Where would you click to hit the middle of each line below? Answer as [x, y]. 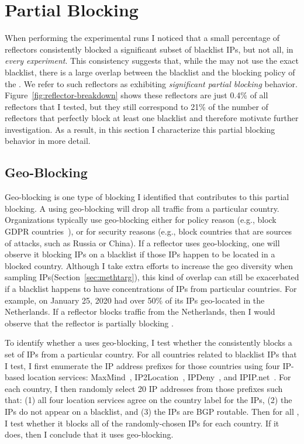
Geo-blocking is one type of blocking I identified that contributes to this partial [147, 197]
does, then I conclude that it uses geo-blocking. [89, 434]
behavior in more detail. [48, 141]
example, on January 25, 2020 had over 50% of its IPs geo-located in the [135, 300]
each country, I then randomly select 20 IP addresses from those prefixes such [144, 388]
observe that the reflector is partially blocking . [89, 323]
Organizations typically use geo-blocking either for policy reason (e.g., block [141, 220]
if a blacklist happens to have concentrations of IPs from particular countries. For [151, 289]
